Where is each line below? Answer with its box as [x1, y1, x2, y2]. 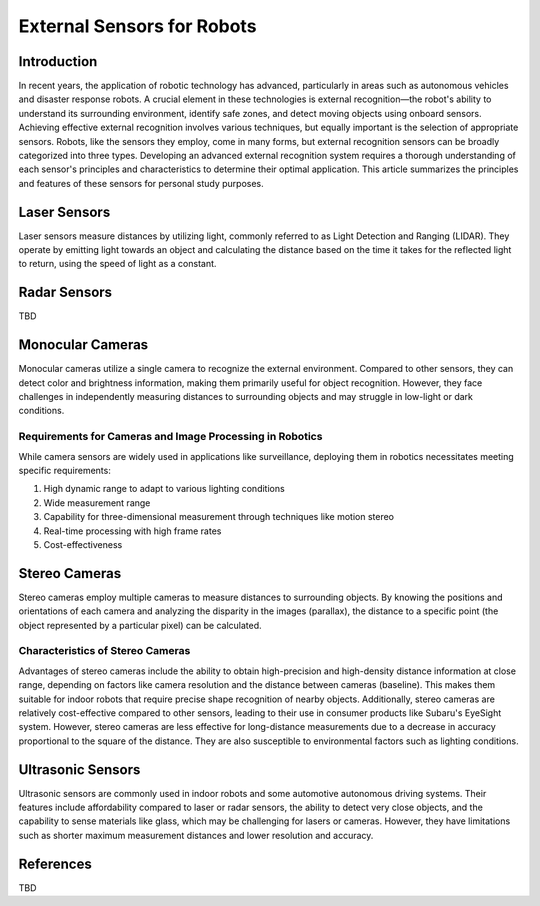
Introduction [18, 53, 98, 70]
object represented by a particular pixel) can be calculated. [18, 619, 262, 631]
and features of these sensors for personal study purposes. [18, 177, 264, 189]
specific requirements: [18, 465, 112, 476]
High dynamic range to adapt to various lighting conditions [43, 483, 285, 495]
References [18, 855, 92, 872]
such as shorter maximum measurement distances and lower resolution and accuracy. [18, 829, 374, 841]
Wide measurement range [43, 496, 151, 509]
